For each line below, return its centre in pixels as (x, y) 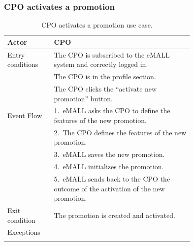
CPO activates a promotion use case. (97, 25)
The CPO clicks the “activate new (105, 88)
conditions (23, 64)
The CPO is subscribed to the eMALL (112, 54)
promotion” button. (83, 98)
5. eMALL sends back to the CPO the (112, 178)
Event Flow (25, 115)
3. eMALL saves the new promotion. (109, 154)
